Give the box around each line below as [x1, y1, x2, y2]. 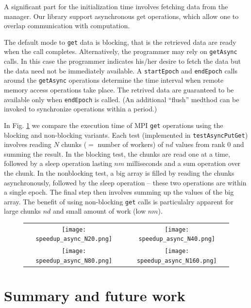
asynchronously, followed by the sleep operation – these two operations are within [4, 177, 247, 187]
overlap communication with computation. [4, 20, 130, 31]
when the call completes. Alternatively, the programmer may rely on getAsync [4, 46, 237, 56]
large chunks [4, 206, 41, 216]
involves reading [4, 139, 51, 149]
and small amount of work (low [52, 206, 146, 216]
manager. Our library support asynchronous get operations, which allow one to [4, 11, 239, 21]
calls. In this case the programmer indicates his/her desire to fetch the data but [4, 56, 241, 66]
